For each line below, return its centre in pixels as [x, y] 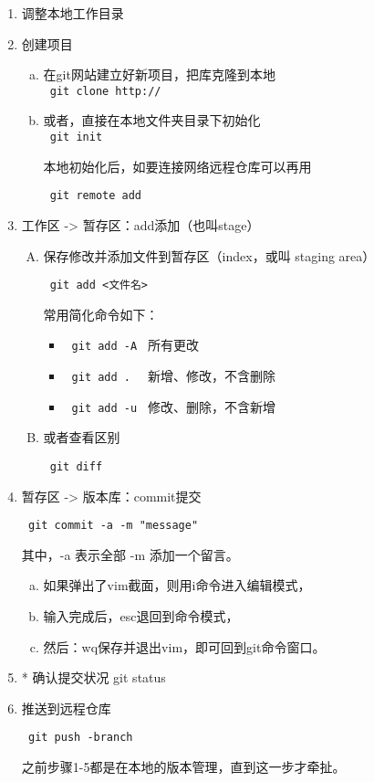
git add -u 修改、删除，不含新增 [173, 406]
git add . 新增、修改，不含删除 [173, 376]
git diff [76, 466]
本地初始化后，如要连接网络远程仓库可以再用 [177, 166]
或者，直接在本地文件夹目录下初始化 [152, 120]
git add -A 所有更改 [135, 345]
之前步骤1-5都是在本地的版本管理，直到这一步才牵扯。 [183, 767]
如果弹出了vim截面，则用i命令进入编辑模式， [177, 585]
